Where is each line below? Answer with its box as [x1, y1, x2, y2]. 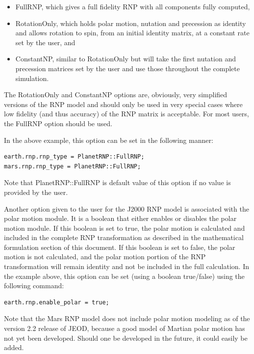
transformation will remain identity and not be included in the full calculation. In [4, 261, 249, 272]
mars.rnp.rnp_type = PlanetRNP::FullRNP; [4, 163, 141, 170]
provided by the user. [4, 187, 68, 197]
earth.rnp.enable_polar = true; [4, 299, 109, 306]
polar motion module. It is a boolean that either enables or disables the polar [4, 213, 237, 223]
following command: [4, 280, 64, 291]
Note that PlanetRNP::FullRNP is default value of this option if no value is [4, 177, 231, 188]
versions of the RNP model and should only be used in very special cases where [4, 99, 243, 109]
